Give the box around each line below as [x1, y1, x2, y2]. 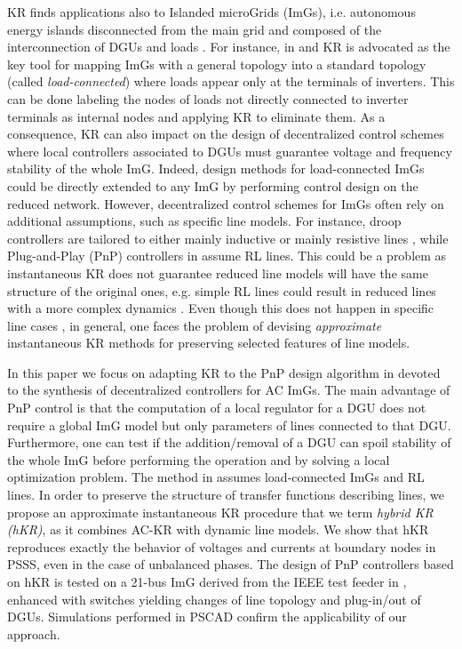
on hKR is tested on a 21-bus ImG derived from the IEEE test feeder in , [7, 573, 407, 590]
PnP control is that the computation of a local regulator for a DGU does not [7, 398, 426, 417]
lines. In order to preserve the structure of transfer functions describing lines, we [7, 485, 445, 504]
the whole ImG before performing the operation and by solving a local [7, 450, 390, 469]
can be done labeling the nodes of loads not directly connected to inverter [7, 89, 409, 108]
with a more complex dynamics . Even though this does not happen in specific [7, 299, 434, 317]
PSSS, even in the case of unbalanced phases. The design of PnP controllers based [7, 555, 454, 573]
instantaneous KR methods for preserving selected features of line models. [7, 333, 410, 352]
